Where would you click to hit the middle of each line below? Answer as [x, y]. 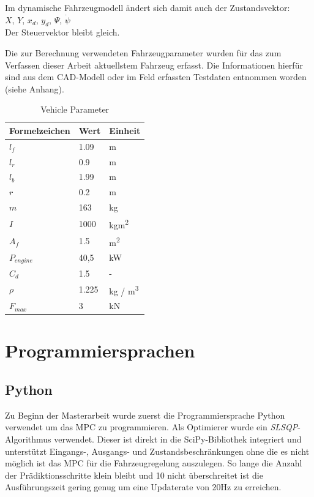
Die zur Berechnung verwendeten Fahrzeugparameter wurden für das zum [143, 52]
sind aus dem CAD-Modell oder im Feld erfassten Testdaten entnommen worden [156, 77]
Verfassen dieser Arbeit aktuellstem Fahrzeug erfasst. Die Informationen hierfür [154, 65]
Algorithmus [28, 439]
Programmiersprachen [100, 350]
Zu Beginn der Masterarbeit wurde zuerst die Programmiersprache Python [145, 415]
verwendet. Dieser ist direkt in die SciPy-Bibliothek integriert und [178, 439]
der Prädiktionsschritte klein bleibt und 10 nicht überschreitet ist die [134, 475]
